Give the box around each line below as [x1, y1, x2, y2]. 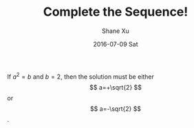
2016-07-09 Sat [93, 40, 138, 48]
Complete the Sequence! [43, 4, 188, 20]
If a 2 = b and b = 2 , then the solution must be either [7, 71, 155, 81]
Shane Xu [102, 27, 129, 35]
